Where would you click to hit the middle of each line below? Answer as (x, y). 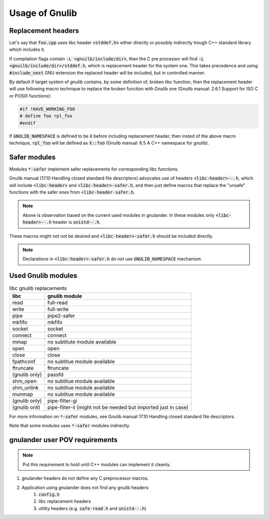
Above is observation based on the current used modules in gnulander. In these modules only (119, 215)
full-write (58, 309)
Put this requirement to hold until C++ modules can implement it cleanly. (97, 464)
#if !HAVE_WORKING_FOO (47, 109)
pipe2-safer (61, 316)
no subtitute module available (82, 342)
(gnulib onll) (26, 407)
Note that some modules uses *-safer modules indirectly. (70, 426)
